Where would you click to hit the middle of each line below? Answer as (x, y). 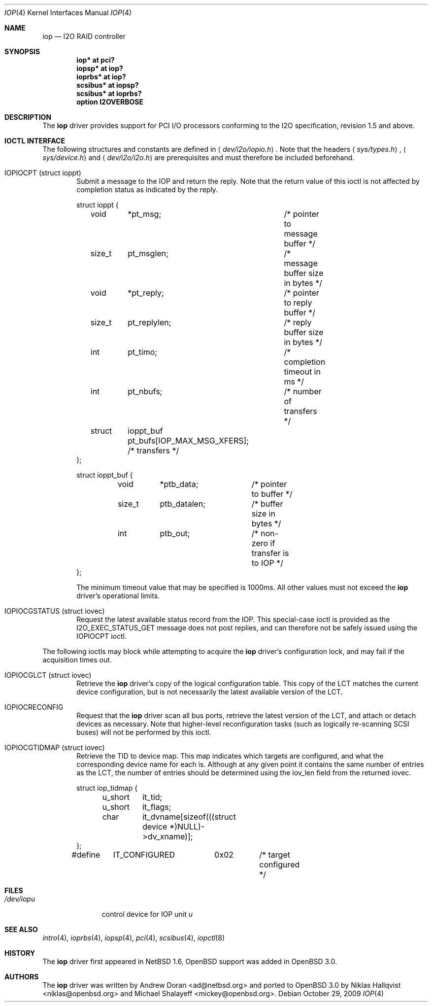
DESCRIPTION (28, 117)
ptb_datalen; (183, 504)
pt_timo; (143, 352)
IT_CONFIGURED (144, 855)
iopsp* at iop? (100, 68)
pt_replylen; (150, 322)
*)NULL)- (187, 827)
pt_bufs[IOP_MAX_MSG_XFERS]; (188, 441)
